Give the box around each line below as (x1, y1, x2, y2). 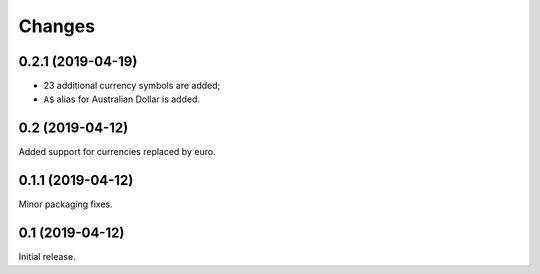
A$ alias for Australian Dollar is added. (43, 93, 200, 105)
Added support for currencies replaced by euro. (18, 146, 216, 158)
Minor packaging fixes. (18, 198, 114, 210)
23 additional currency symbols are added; (43, 80, 221, 92)
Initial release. (18, 251, 76, 263)
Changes (18, 15, 95, 37)
